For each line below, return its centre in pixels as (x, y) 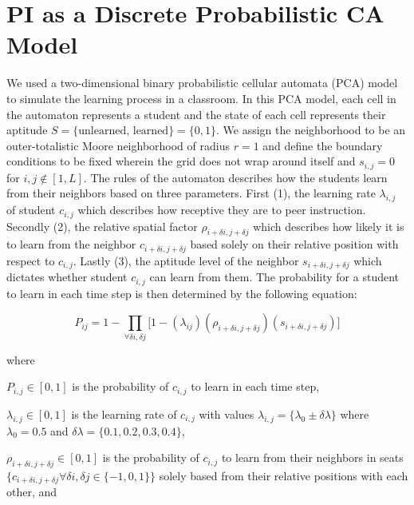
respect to (31, 260)
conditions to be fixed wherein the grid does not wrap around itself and (181, 161)
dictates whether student (67, 277)
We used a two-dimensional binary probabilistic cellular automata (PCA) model (202, 83)
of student (31, 210)
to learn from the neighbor (71, 244)
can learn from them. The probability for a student (274, 277)
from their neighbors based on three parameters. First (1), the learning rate (191, 193)
